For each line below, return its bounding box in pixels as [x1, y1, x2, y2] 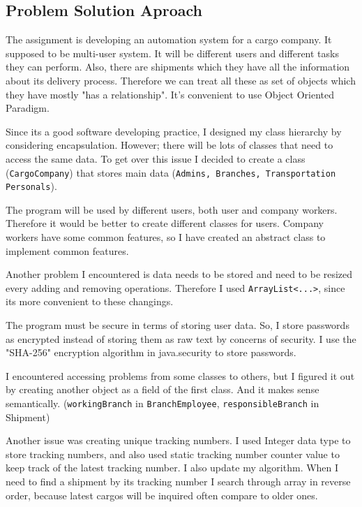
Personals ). [6, 179, 57, 193]
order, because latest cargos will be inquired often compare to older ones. [6, 487, 318, 502]
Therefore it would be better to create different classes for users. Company [6, 216, 324, 230]
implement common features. [6, 243, 129, 258]
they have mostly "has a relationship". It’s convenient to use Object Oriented [6, 87, 334, 101]
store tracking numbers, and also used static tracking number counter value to [6, 446, 340, 461]
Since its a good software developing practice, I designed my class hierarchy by [6, 124, 342, 138]
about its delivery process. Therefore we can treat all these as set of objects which [6, 73, 356, 87]
